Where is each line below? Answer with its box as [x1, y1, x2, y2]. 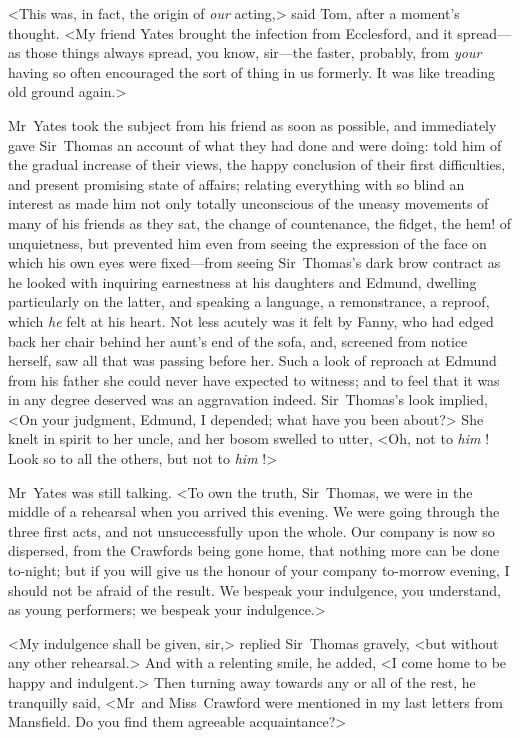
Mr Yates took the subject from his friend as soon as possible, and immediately [8, 114, 497, 135]
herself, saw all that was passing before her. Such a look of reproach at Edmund [8, 350, 497, 371]
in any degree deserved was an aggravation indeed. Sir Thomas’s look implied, [8, 389, 488, 410]
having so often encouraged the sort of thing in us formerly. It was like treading [8, 61, 496, 82]
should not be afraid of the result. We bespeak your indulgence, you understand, [8, 579, 501, 600]
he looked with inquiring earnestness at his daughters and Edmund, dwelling [8, 271, 477, 292]
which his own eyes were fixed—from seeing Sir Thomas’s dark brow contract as [8, 252, 501, 273]
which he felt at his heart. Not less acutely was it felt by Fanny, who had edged [8, 310, 494, 331]
